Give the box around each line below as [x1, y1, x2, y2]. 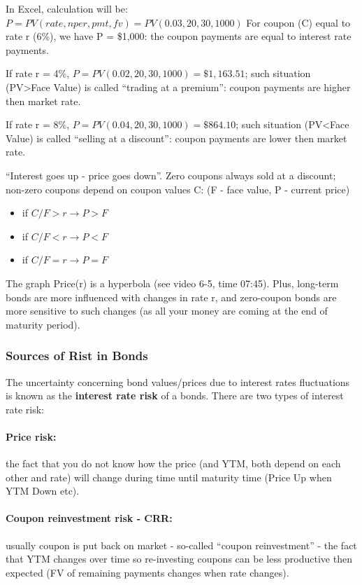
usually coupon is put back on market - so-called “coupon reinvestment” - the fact [6, 537, 357, 552]
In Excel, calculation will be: [6, 1, 128, 15]
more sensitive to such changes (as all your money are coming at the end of [6, 303, 328, 318]
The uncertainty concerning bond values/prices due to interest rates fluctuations [6, 374, 350, 389]
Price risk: [6, 429, 57, 443]
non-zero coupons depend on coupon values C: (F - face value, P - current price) [6, 181, 350, 196]
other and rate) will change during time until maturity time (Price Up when [6, 469, 332, 484]
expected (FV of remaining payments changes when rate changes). [6, 565, 289, 579]
